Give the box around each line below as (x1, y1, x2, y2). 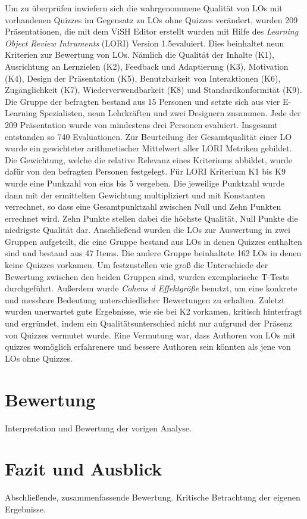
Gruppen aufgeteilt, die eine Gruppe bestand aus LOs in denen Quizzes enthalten (5, 235, 302, 247)
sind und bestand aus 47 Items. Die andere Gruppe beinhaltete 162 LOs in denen (5, 247, 302, 259)
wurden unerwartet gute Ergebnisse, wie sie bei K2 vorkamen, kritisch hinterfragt (5, 305, 302, 318)
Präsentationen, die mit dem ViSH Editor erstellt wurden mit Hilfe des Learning (5, 25, 299, 38)
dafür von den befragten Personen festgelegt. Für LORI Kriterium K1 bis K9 (5, 165, 286, 178)
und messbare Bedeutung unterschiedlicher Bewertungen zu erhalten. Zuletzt (5, 293, 285, 306)
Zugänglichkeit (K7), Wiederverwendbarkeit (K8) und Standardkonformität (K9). (5, 83, 302, 96)
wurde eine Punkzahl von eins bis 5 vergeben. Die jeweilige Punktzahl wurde (5, 176, 284, 189)
